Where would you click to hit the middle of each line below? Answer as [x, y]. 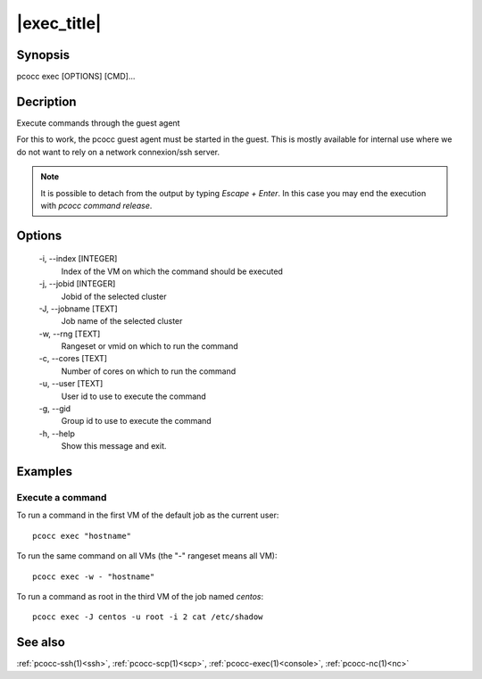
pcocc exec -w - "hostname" [94, 576]
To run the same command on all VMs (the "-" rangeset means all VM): [147, 556]
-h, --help [57, 434]
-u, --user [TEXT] [71, 384]
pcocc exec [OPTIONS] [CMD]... [76, 77]
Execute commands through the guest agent [98, 123]
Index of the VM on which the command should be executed [172, 271]
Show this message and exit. [114, 446]
